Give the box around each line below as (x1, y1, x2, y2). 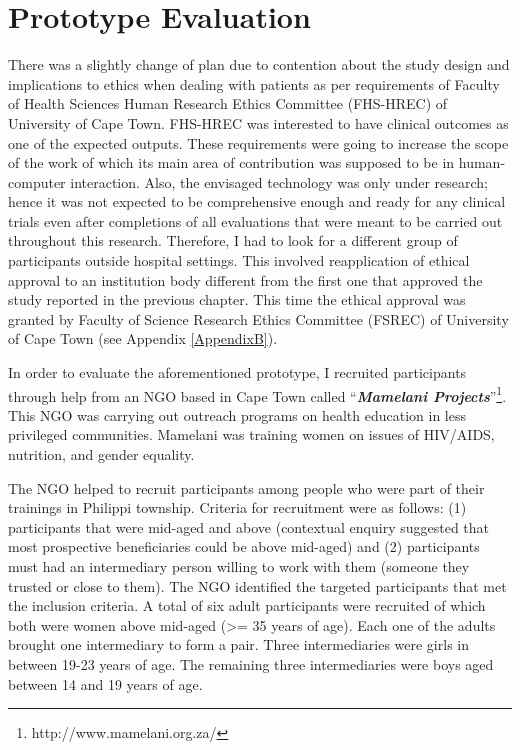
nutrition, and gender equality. (8, 444, 195, 465)
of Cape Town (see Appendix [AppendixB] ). (8, 328, 278, 349)
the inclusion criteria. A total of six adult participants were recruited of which (8, 595, 486, 616)
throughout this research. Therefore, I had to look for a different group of (8, 230, 458, 251)
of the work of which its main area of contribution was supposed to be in (8, 152, 455, 173)
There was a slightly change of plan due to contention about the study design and (8, 54, 510, 75)
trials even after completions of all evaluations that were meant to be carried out (8, 210, 503, 231)
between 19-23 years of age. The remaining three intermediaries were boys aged (8, 654, 494, 674)
